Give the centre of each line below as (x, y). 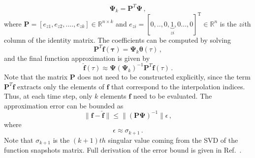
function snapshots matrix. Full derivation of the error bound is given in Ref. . (123, 150)
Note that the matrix (36, 76)
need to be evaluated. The (173, 96)
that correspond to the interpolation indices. (178, 86)
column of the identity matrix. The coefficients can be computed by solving (118, 39)
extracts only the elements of (61, 86)
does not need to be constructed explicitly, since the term (164, 76)
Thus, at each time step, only (48, 96)
